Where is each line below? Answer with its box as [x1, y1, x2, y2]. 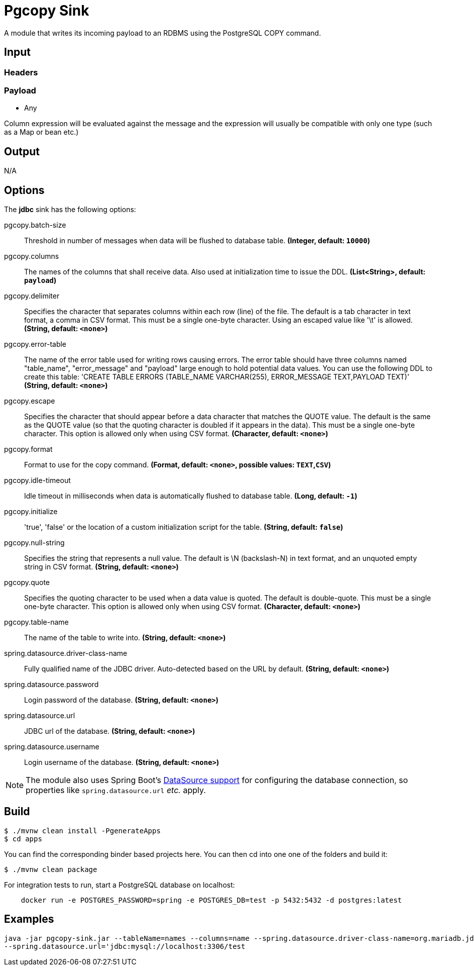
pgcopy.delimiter [4, 292, 60, 301]
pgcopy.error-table [4, 340, 67, 349]
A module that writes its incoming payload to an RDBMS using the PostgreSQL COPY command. [4, 28, 321, 37]
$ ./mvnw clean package [4, 865, 97, 874]
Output [4, 145, 40, 158]
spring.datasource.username [4, 742, 99, 751]
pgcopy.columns [4, 252, 59, 261]
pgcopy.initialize [4, 507, 58, 516]
